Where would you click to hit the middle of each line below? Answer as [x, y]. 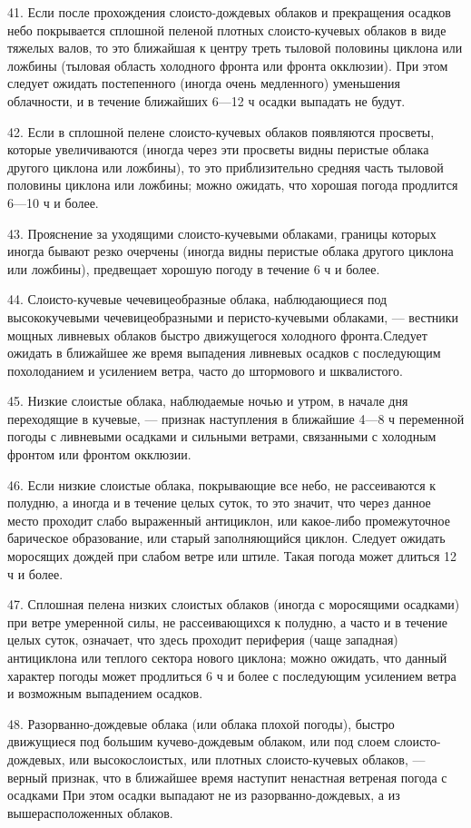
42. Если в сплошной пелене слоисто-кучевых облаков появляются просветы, [221, 131]
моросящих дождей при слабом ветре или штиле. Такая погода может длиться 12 [232, 556]
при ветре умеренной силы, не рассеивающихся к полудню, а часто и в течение [227, 621]
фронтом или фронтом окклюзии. [99, 454]
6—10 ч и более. [53, 202]
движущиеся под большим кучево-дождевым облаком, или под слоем [199, 741]
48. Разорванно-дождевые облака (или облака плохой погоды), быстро [201, 723]
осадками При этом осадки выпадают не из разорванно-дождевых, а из [204, 795]
